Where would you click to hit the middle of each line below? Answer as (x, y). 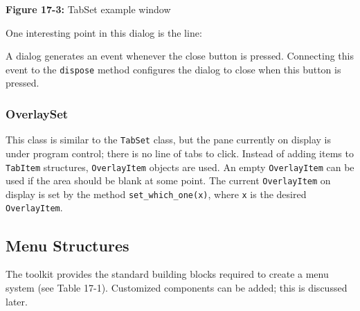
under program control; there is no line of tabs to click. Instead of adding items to (180, 153)
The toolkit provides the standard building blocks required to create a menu (167, 274)
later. (17, 301)
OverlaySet (37, 113)
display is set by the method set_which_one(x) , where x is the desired (156, 194)
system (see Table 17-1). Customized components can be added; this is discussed (177, 287)
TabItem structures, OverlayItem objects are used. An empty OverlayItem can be (180, 167)
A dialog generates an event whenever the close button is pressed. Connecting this (180, 56)
